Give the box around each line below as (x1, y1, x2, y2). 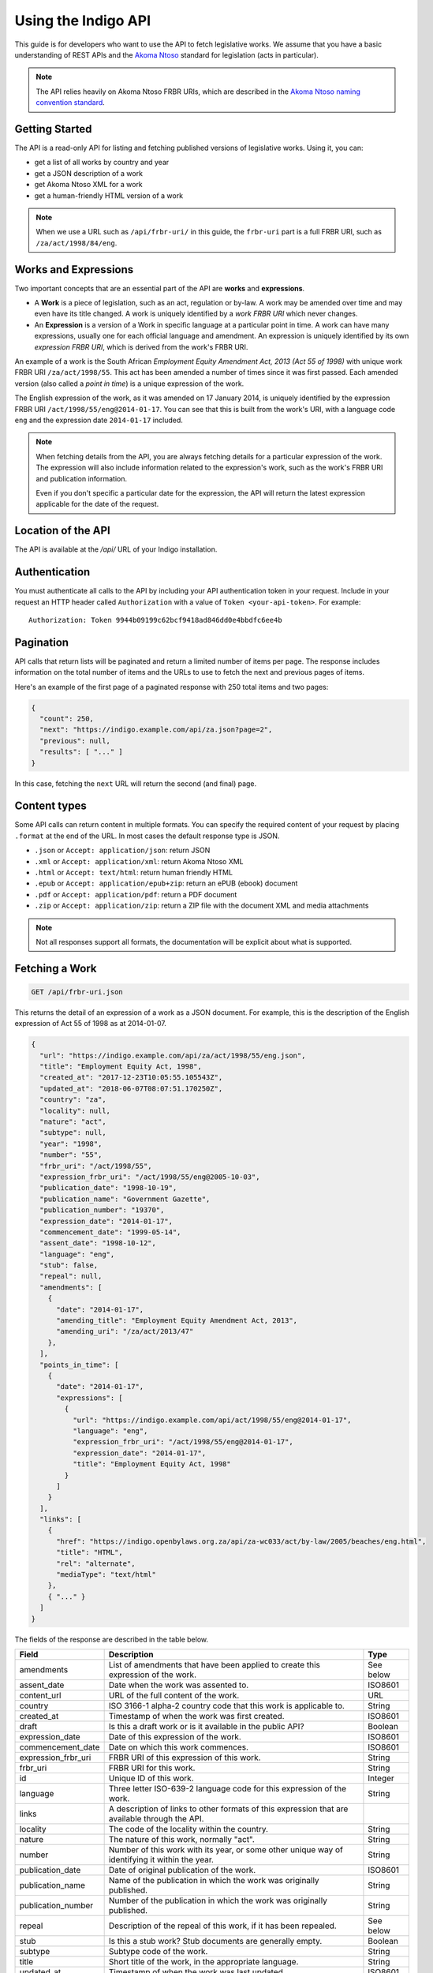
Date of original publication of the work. (108, 1864, 256, 1875)
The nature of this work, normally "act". (108, 1833, 256, 1844)
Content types (14, 799, 87, 813)
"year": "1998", (39, 1139, 103, 1148)
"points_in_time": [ (39, 1360, 119, 1369)
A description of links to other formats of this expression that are (108, 1803, 349, 1814)
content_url (19, 1690, 62, 1701)
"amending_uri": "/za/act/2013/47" (56, 1327, 194, 1336)
